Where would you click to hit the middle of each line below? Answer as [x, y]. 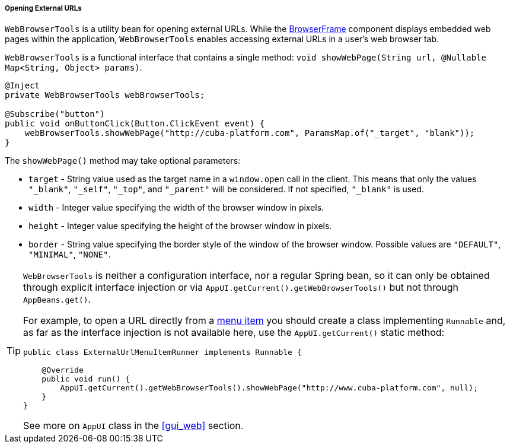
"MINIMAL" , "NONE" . [70, 255]
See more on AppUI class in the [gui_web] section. [133, 426]
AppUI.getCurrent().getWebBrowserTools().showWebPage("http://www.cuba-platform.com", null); [269, 388]
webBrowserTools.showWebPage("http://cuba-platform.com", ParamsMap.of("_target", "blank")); [250, 133]
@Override [63, 370]
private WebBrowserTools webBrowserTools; [105, 95]
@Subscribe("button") [55, 114]
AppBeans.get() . [57, 299]
